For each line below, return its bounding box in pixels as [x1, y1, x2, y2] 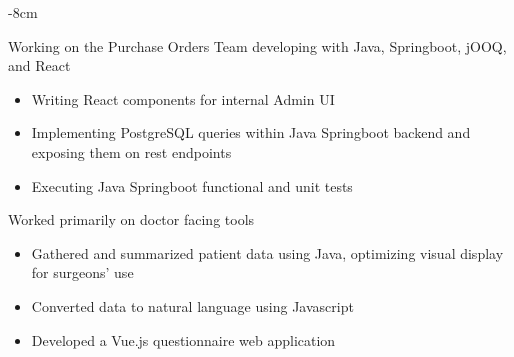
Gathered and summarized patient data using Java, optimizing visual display [31, 242, 504, 263]
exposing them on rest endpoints [31, 141, 232, 162]
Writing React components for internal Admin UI [31, 88, 335, 109]
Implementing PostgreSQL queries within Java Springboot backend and [31, 122, 471, 143]
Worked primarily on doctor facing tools [8, 209, 255, 230]
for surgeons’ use [31, 262, 134, 283]
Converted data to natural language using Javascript [31, 295, 354, 316]
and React [8, 55, 71, 76]
